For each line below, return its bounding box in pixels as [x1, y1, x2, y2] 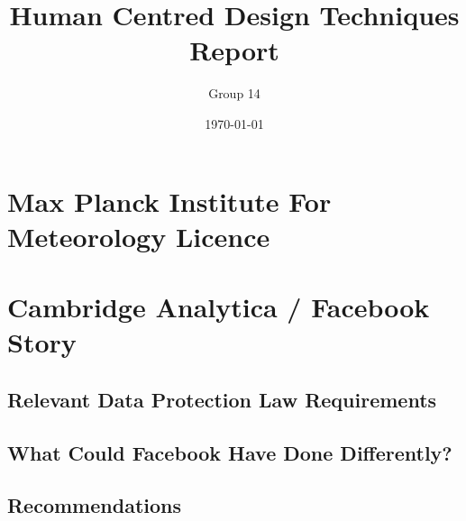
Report [189, 32, 279, 69]
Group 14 [208, 84, 260, 103]
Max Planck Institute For [7, 182, 332, 219]
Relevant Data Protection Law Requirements [7, 385, 437, 413]
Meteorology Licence [7, 217, 270, 254]
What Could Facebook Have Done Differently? [7, 438, 452, 466]
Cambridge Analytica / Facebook [7, 288, 430, 325]
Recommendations [7, 491, 181, 519]
